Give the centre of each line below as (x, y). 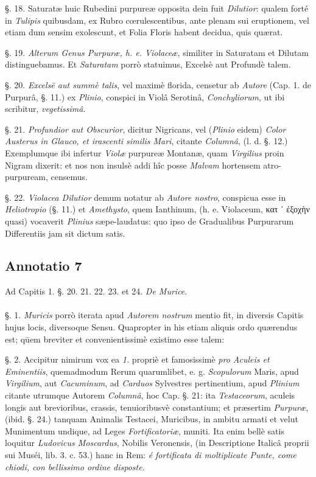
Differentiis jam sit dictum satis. (65, 233)
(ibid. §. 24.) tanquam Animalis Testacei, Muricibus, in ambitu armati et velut (152, 419)
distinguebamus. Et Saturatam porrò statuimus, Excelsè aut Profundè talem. (148, 64)
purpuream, (26, 177)
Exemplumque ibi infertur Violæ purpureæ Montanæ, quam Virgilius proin (145, 152)
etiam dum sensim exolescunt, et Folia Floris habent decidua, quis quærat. (144, 32)
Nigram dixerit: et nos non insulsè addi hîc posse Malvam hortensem (133, 165)
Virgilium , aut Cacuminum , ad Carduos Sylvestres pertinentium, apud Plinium (152, 383)
